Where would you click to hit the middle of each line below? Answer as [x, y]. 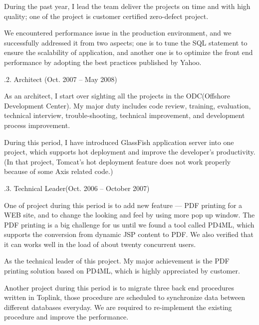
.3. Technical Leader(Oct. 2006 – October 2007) [77, 188]
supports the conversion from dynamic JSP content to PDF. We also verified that [129, 234]
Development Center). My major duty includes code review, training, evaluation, [128, 105]
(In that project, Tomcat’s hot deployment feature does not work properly [118, 161]
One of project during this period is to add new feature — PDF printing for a [123, 205]
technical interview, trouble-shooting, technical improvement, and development [125, 115]
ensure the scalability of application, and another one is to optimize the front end [129, 52]
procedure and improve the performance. [66, 317]
